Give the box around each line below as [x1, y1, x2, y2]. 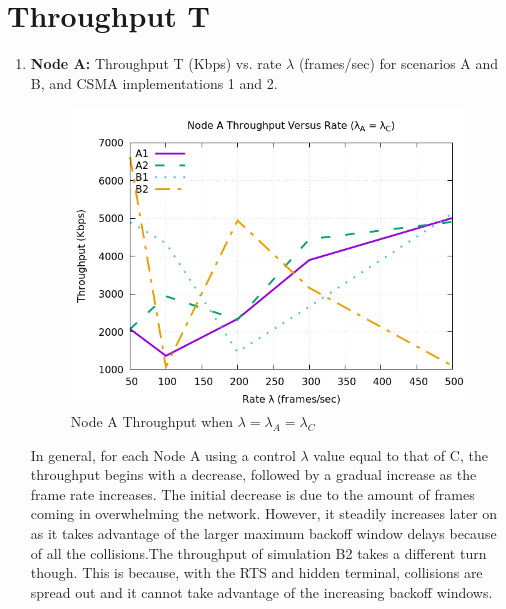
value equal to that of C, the [313, 444, 488, 465]
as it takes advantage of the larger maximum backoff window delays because [30, 523, 497, 544]
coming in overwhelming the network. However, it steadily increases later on [30, 503, 498, 524]
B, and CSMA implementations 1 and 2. [30, 72, 278, 93]
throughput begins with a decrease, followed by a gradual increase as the [30, 464, 477, 485]
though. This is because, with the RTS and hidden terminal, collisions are [30, 562, 483, 583]
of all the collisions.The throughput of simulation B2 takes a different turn [30, 542, 487, 563]
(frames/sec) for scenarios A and [298, 53, 499, 74]
